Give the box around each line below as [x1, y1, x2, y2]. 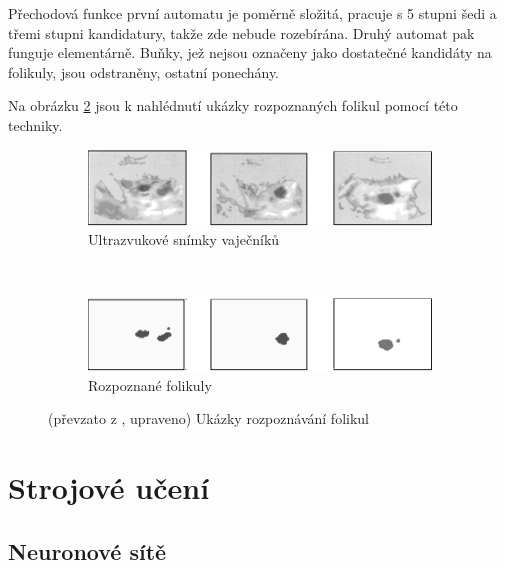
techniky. [8, 114, 63, 135]
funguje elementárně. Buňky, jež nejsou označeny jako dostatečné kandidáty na [8, 42, 492, 63]
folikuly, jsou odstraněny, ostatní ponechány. [8, 61, 280, 82]
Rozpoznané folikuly [88, 374, 212, 395]
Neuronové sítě [8, 535, 167, 566]
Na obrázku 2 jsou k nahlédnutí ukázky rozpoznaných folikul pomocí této [8, 95, 458, 116]
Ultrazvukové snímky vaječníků [88, 229, 280, 250]
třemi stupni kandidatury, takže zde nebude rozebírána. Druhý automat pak [8, 22, 475, 43]
